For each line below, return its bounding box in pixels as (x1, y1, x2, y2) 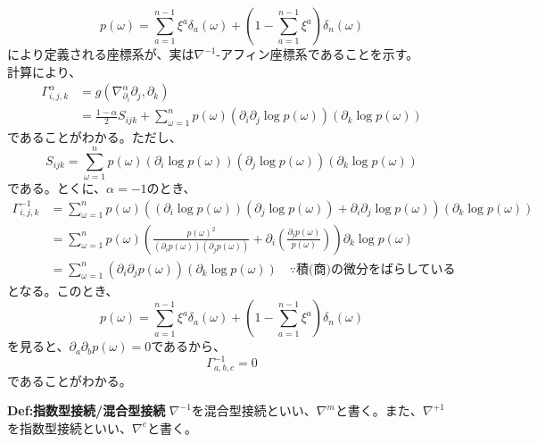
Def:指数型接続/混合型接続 (7, 401, 166, 420)
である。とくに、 (7, 178, 107, 196)
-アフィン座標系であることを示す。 (216, 45, 419, 63)
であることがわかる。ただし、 (7, 128, 182, 146)
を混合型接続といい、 (191, 401, 317, 420)
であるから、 (151, 337, 227, 355)
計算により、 (7, 62, 82, 80)
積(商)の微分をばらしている (296, 263, 456, 276)
